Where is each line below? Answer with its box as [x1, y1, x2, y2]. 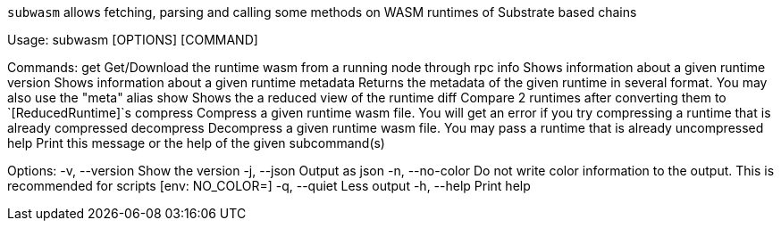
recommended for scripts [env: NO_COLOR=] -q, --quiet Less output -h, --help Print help [7, 178, 531, 193]
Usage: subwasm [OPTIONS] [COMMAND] [7, 32, 258, 47]
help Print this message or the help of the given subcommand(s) [7, 135, 385, 151]
